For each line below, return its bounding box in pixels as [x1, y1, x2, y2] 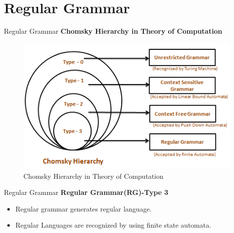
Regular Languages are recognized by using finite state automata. [15, 220, 212, 230]
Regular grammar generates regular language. [15, 203, 152, 213]
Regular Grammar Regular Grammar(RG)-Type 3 [4, 187, 169, 197]
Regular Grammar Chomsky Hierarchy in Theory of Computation [4, 26, 222, 36]
